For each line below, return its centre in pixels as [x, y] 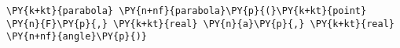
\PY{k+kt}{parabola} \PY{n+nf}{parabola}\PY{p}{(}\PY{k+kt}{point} [187, 11]
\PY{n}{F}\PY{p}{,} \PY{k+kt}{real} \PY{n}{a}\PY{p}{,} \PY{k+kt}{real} [200, 24]
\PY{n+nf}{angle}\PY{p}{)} [77, 37]
